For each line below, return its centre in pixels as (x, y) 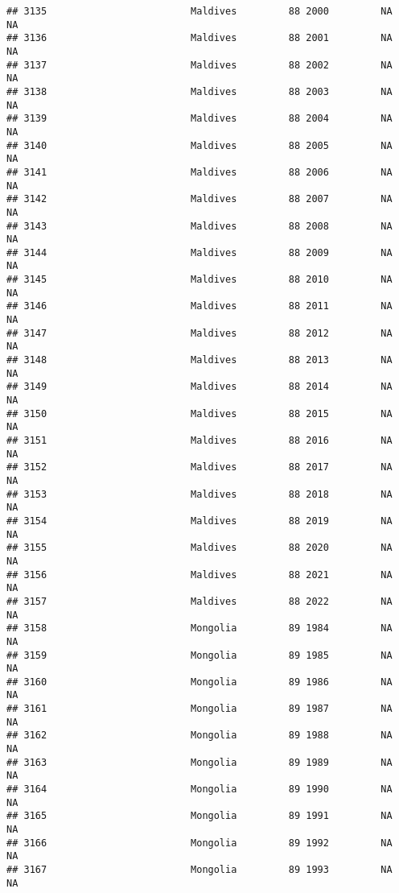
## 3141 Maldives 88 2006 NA (199, 172)
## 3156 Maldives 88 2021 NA (199, 575)
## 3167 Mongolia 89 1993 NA (199, 870)
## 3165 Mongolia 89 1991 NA (199, 816)
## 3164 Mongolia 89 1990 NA (199, 790)
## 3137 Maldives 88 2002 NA (199, 65)
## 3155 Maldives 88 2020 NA (199, 548)
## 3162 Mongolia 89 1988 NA (199, 736)
